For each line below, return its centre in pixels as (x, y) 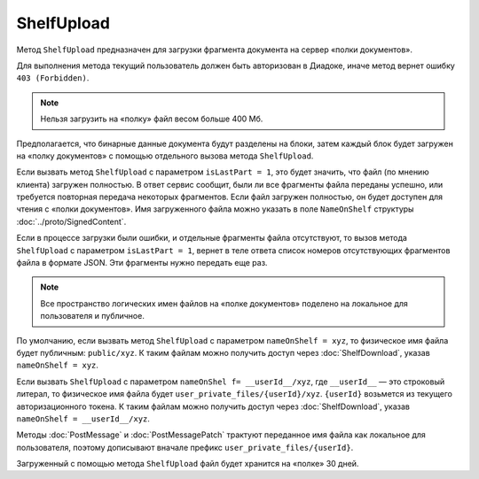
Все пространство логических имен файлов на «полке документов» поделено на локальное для (224, 303)
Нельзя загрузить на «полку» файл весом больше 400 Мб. (152, 119)
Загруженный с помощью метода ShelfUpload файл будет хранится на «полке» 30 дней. (188, 464)
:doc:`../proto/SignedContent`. (71, 221)
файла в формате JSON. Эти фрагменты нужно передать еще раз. (142, 263)
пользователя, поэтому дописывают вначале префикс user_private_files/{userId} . (185, 447)
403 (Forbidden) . (53, 78)
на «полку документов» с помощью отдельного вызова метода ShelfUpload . (165, 156)
